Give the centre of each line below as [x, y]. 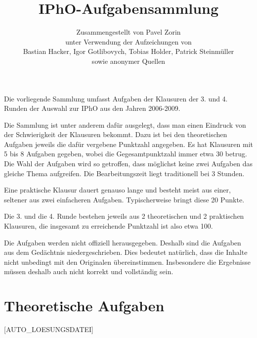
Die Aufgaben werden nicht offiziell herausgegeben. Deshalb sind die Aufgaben [123, 242]
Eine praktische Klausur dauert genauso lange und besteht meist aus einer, [117, 190]
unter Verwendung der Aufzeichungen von [128, 41]
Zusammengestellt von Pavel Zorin [128, 32]
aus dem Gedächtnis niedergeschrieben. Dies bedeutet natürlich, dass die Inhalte [126, 252]
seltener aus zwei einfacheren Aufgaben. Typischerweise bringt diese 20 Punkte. [124, 199]
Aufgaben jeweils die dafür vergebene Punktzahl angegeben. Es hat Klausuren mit [128, 144]
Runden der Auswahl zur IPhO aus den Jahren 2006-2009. [92, 108]
